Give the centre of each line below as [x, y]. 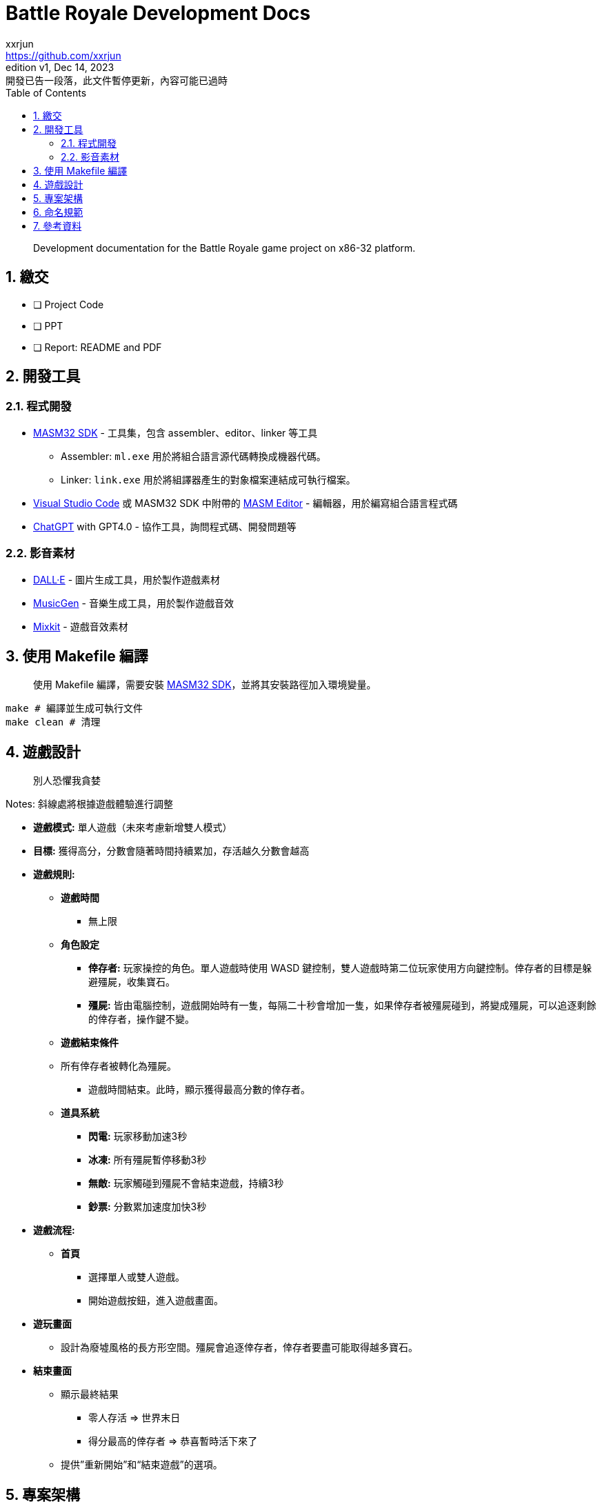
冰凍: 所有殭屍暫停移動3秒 [148, 1160]
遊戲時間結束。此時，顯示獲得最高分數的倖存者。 [199, 1090]
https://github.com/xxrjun [63, 55]
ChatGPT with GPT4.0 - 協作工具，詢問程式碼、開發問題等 [165, 526]
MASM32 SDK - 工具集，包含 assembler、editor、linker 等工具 [175, 432]
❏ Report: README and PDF [98, 347]
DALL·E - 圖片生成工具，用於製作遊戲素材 [127, 579]
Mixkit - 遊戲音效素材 [81, 626]
